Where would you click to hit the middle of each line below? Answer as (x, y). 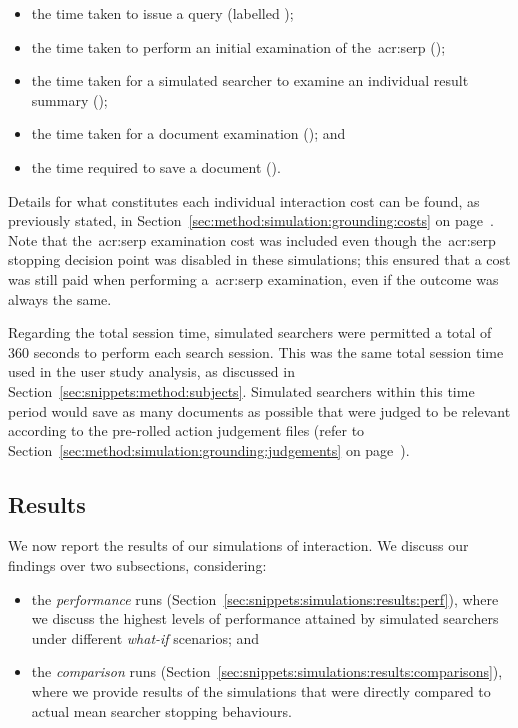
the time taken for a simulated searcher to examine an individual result (250, 80)
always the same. (60, 298)
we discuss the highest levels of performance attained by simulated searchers (265, 618)
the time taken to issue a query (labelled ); (162, 13)
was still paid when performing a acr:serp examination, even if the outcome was (253, 278)
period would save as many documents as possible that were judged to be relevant (259, 410)
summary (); (69, 99)
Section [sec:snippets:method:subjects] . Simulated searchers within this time (241, 390)
